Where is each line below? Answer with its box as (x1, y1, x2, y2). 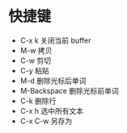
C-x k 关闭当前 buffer (19, 35, 91, 45)
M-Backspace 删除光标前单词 (19, 85, 119, 95)
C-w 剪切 (19, 56, 51, 65)
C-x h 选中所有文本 (19, 106, 83, 115)
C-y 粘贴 (19, 65, 50, 75)
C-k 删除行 (19, 96, 57, 106)
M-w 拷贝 (19, 45, 53, 55)
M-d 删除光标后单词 (19, 76, 87, 85)
